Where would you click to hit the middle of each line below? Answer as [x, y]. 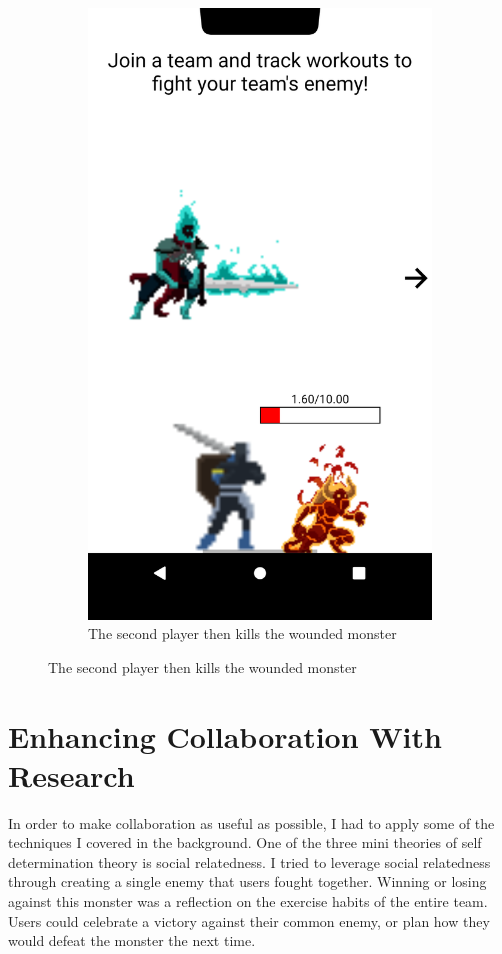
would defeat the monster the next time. [132, 940]
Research [71, 774]
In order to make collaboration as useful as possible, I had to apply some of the [251, 822]
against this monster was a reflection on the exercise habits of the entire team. [248, 901]
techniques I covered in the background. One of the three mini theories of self [245, 842]
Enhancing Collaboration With [225, 735]
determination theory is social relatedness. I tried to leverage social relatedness [249, 861]
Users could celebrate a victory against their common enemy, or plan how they [249, 920]
